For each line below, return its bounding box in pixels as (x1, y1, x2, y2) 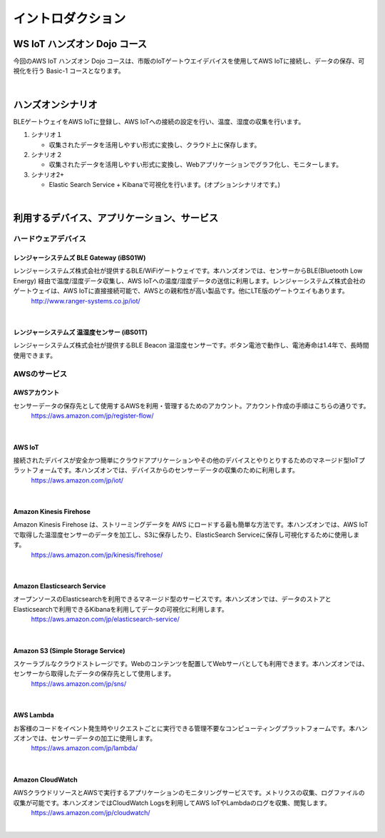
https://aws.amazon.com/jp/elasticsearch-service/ (31, 615, 180, 624)
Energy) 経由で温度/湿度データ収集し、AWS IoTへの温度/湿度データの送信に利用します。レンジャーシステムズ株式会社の (13, 276, 366, 285)
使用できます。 (13, 350, 57, 360)
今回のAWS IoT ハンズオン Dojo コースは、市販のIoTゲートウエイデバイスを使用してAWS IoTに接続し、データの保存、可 (13, 57, 365, 66)
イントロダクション (13, 11, 126, 26)
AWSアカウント (13, 388, 60, 397)
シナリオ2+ (31, 170, 64, 178)
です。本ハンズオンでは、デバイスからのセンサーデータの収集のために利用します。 (56, 466, 299, 475)
